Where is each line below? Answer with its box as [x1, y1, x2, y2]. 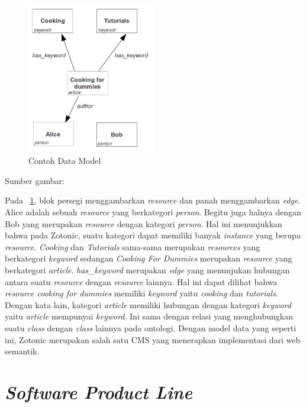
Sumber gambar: [5, 174, 65, 186]
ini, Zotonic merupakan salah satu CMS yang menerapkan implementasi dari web [5, 333, 301, 345]
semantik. [5, 345, 40, 357]
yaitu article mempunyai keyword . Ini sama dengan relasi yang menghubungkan [5, 310, 293, 322]
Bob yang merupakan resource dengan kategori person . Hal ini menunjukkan [5, 217, 282, 230]
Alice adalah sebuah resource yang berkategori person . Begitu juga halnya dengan [5, 205, 301, 218]
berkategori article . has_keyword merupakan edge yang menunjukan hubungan [5, 263, 290, 276]
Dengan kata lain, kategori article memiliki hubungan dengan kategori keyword [5, 298, 291, 311]
